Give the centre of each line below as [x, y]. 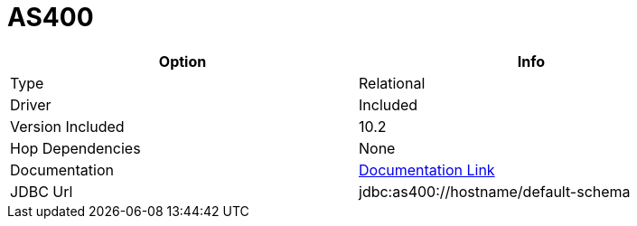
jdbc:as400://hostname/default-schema [495, 191]
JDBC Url [42, 191]
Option [183, 61]
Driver [31, 104]
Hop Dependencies [75, 148]
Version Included [67, 126]
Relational [392, 83]
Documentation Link [427, 169]
